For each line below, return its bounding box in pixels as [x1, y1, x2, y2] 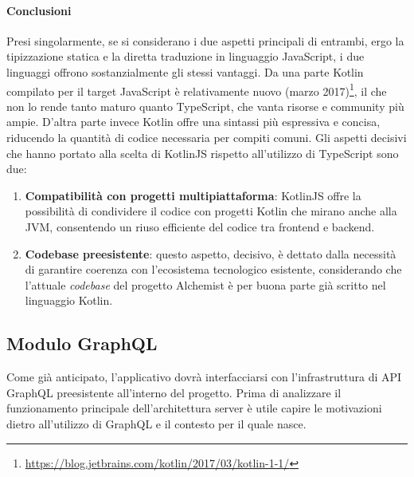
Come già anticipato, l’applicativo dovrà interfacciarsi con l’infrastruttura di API [6, 369, 402, 385]
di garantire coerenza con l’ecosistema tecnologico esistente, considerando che [25, 261, 402, 278]
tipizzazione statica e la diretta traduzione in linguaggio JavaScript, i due [6, 48, 365, 65]
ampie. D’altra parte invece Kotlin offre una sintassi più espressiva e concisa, [6, 113, 381, 130]
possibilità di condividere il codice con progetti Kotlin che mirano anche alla [25, 203, 397, 219]
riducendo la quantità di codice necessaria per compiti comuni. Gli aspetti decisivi [6, 129, 407, 146]
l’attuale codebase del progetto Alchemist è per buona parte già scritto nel [25, 276, 386, 293]
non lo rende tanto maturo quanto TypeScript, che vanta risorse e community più [6, 97, 404, 114]
